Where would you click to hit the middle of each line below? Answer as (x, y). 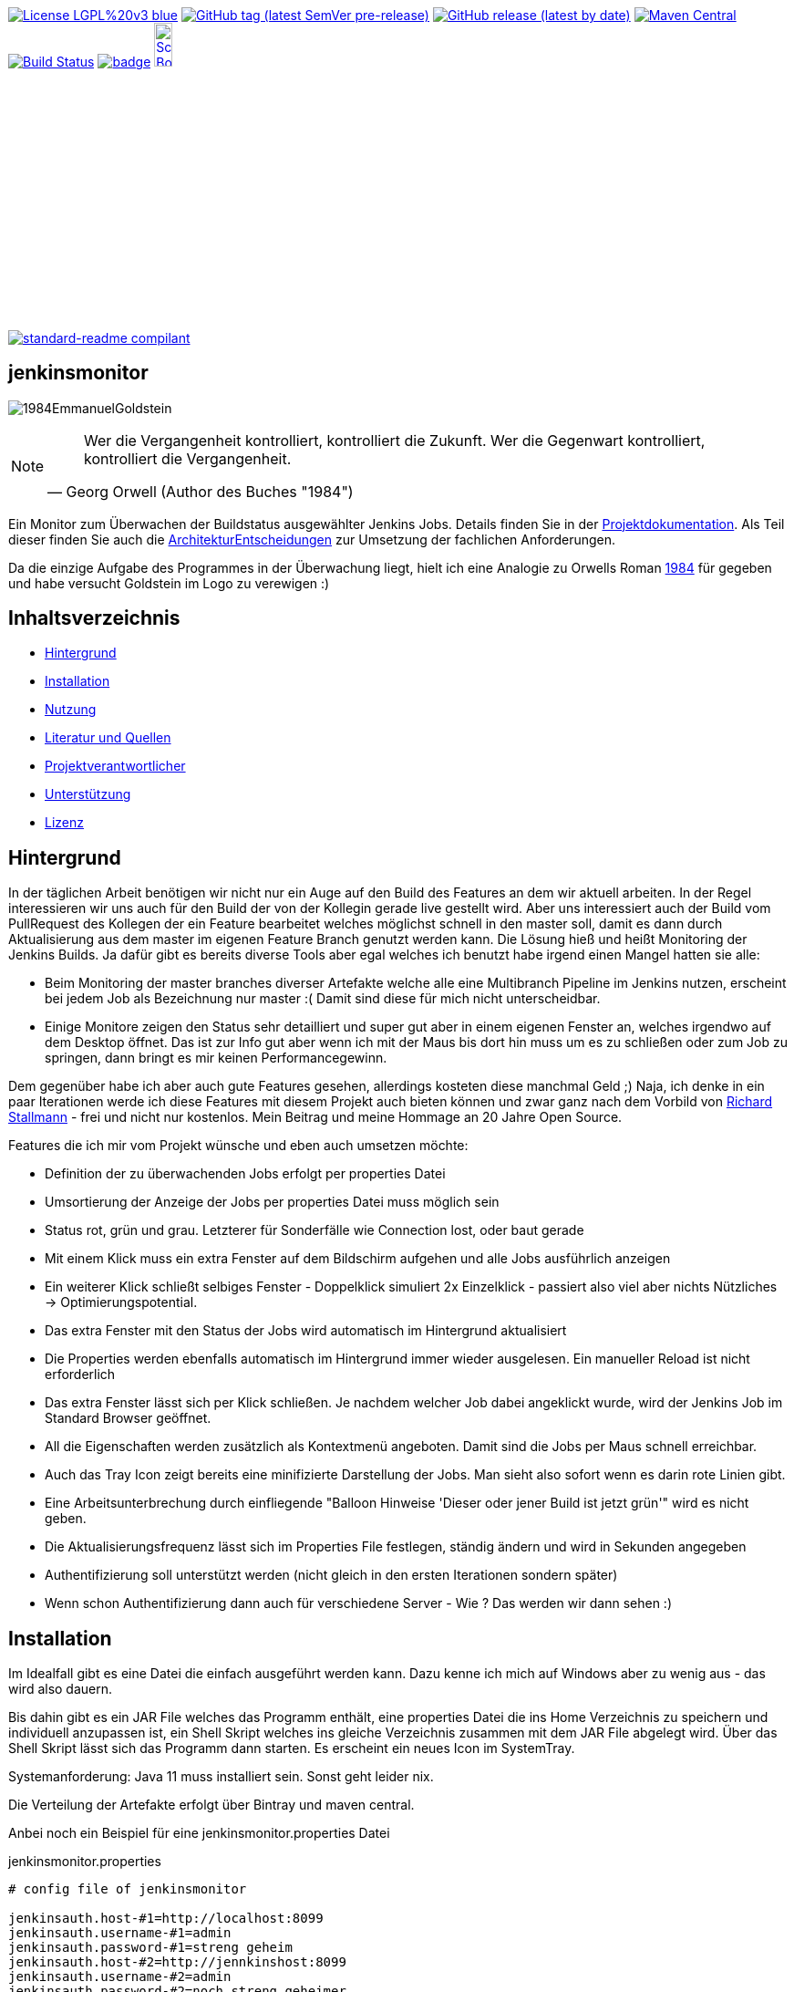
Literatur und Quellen (108, 738)
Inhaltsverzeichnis (94, 618)
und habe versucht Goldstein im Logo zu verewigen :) (169, 583)
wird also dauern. (61, 1689)
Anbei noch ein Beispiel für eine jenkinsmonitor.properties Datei (199, 1833)
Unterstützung (88, 794)
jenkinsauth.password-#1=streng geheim (150, 1948)
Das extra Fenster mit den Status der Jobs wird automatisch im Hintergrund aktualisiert (306, 1331)
